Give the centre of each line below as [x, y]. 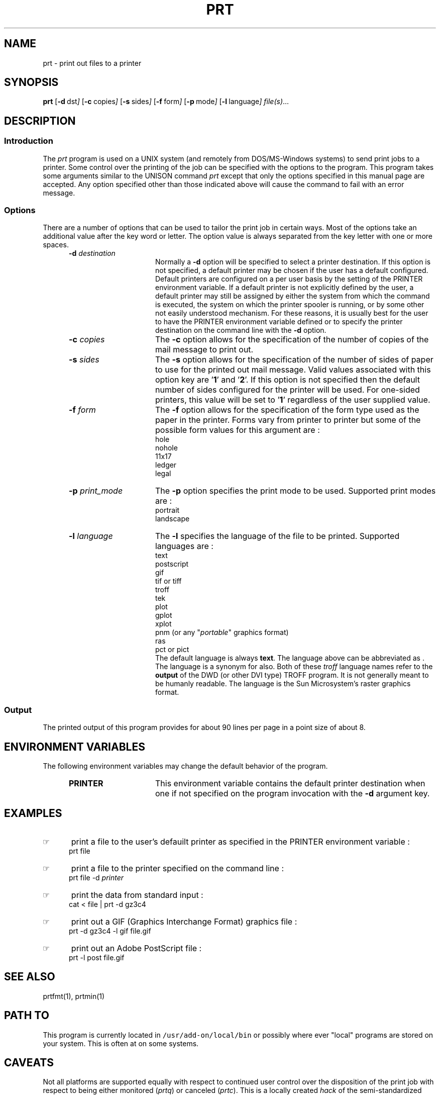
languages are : [184, 546]
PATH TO [27, 1016]
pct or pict [172, 650]
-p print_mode [96, 491]
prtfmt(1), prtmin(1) [74, 996]
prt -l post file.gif [97, 957]
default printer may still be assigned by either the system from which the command [293, 296]
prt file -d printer [96, 877]
